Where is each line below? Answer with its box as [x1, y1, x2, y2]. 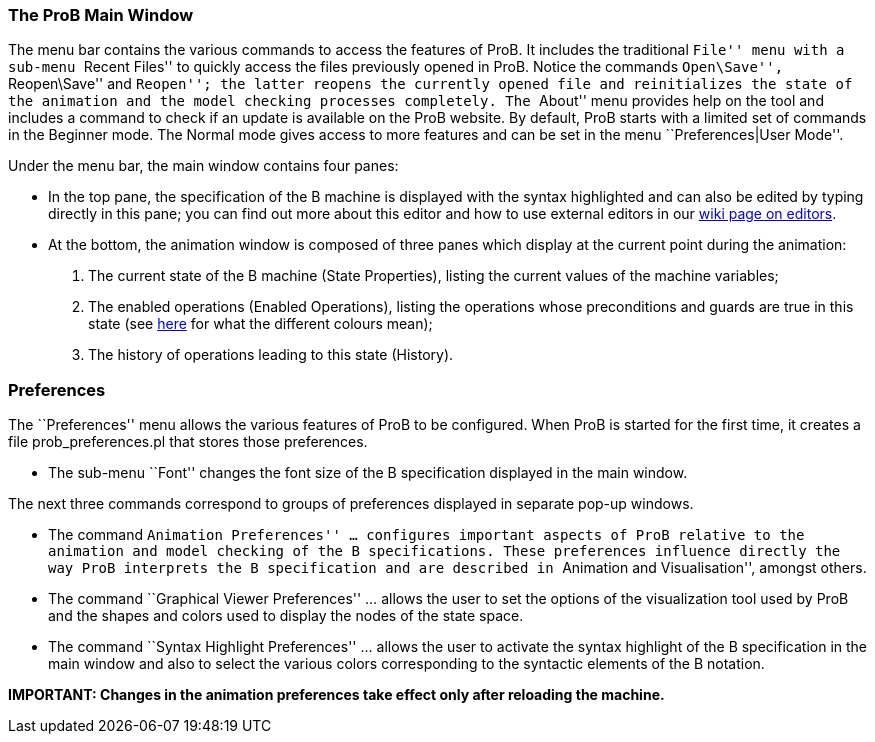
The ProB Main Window [8, 5, 194, 25]
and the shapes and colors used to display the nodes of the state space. [48, 607, 524, 625]
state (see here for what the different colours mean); [88, 315, 433, 333]
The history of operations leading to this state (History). [88, 346, 454, 364]
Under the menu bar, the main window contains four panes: [8, 157, 399, 175]
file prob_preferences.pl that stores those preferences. [8, 433, 368, 451]
